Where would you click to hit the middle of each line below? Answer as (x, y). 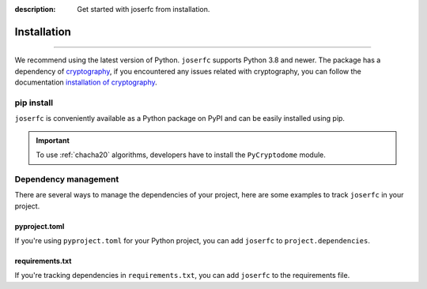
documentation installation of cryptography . (86, 82)
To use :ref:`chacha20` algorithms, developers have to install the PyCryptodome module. (181, 155)
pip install (34, 103)
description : (35, 9)
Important (53, 140)
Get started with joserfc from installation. (144, 9)
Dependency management (67, 179)
